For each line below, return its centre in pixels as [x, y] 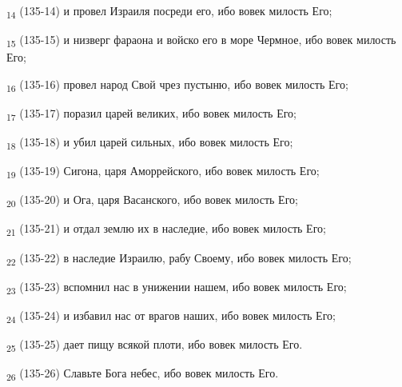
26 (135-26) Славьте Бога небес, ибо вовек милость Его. [143, 374]
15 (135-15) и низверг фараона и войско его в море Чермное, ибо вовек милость [201, 40]
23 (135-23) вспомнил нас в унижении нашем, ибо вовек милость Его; [177, 287]
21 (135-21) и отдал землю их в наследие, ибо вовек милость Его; [166, 229]
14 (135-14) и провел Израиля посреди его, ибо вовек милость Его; [169, 12]
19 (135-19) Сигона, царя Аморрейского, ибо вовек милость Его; [163, 172]
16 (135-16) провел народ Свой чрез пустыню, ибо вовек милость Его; [177, 85]
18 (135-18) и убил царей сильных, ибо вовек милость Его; [150, 143]
